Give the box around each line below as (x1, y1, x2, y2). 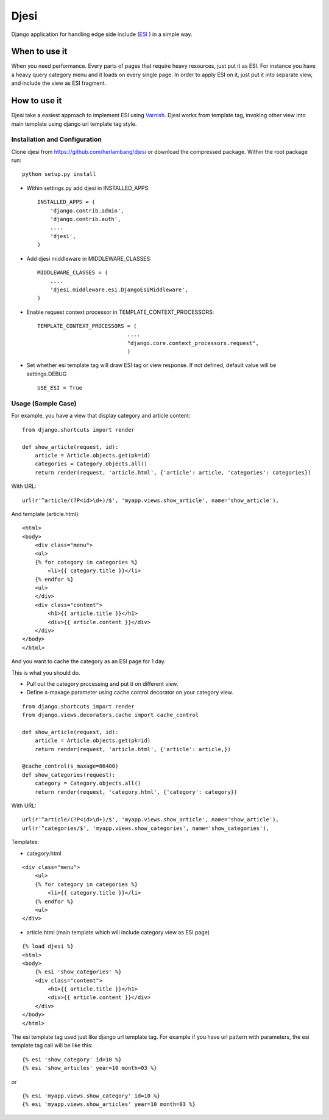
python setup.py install (22, 171, 96, 178)
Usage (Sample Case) (11, 399, 77, 408)
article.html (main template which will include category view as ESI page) (26, 928, 210, 936)
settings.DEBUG (26, 370, 67, 377)
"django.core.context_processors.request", (127, 340, 259, 346)
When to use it (11, 46, 68, 57)
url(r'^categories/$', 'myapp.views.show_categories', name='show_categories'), (22, 824, 270, 832)
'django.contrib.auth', (49, 216, 121, 223)
